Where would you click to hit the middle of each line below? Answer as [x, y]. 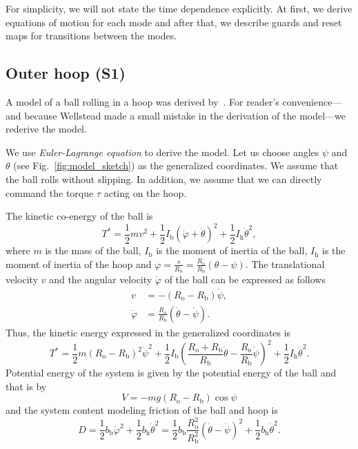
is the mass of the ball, [93, 250]
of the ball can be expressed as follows [245, 279]
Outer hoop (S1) [66, 73]
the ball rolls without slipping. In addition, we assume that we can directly [164, 179]
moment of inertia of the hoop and [79, 264]
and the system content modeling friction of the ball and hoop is [142, 410]
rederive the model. [46, 129]
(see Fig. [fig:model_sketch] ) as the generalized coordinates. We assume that [176, 165]
